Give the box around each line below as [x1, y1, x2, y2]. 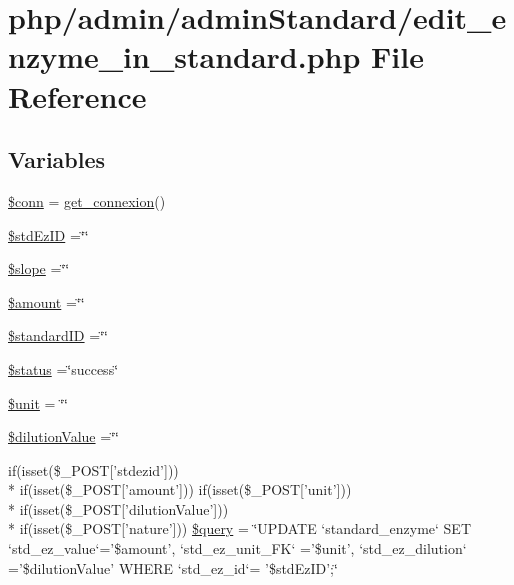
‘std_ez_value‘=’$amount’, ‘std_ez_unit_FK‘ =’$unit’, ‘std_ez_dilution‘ [8, 538, 467, 559]
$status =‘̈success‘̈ [8, 358, 119, 379]
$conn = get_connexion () [8, 190, 166, 211]
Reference [8, 75, 147, 116]
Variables [8, 144, 106, 175]
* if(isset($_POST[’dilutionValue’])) [8, 498, 229, 519]
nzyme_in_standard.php [8, 36, 361, 77]
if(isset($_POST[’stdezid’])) [8, 459, 179, 480]
